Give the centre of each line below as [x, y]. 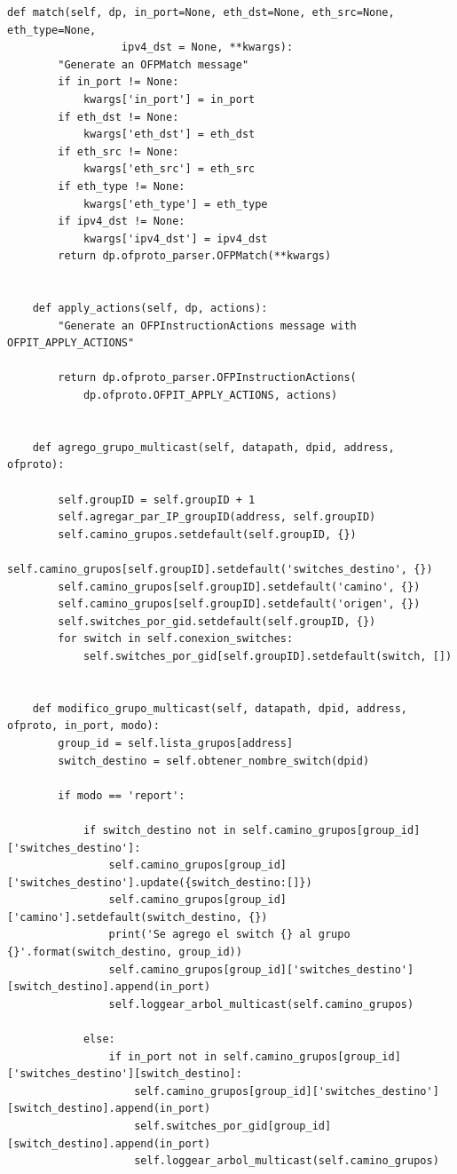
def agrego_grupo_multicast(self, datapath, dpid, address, [213, 447]
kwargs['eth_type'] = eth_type [175, 204]
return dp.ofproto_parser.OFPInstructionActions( [207, 378]
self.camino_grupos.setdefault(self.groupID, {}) [207, 534]
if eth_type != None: [122, 186]
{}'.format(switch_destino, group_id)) [125, 952]
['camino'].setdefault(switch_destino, [125, 917]
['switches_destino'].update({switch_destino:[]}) [160, 882]
